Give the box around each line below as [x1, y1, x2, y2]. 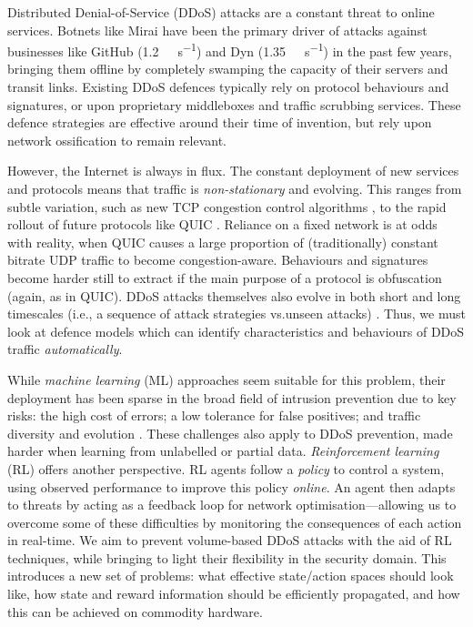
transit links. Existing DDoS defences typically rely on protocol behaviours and [7, 77, 449, 96]
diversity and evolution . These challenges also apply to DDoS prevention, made [7, 423, 453, 442]
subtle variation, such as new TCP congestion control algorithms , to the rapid [7, 197, 447, 216]
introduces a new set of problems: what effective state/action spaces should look [7, 566, 454, 585]
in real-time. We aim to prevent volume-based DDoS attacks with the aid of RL [7, 531, 452, 550]
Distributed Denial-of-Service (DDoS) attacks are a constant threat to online [7, 3, 435, 21]
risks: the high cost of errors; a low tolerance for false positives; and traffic [7, 406, 421, 425]
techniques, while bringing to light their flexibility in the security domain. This [7, 548, 447, 567]
